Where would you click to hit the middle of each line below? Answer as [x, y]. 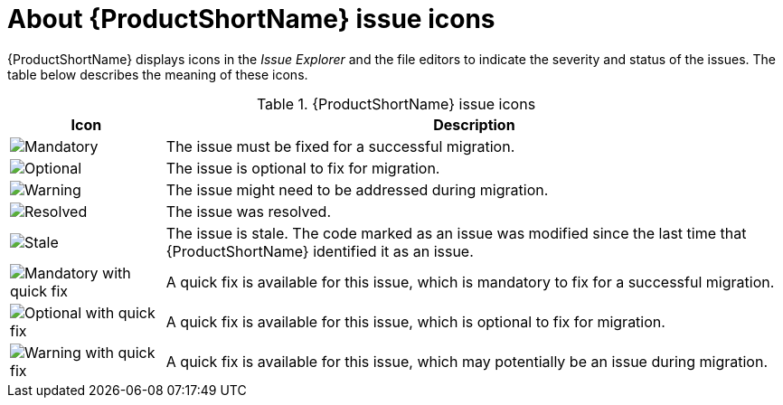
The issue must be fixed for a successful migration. [340, 146]
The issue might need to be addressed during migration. [357, 189]
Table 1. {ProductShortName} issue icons [396, 104]
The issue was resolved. [248, 211]
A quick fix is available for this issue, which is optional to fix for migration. [415, 321]
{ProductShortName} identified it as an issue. [320, 251]
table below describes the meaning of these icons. [158, 74]
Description [474, 124]
